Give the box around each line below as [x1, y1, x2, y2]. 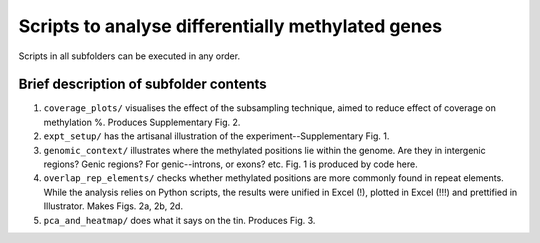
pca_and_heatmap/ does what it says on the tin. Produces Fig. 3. [43, 214, 316, 226]
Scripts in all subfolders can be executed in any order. [18, 50, 240, 62]
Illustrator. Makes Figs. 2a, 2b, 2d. [43, 200, 184, 212]
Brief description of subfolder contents [18, 76, 267, 93]
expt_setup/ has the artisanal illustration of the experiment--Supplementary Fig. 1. [43, 130, 390, 142]
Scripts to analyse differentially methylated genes [18, 15, 443, 37]
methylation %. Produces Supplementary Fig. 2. [43, 116, 241, 128]
